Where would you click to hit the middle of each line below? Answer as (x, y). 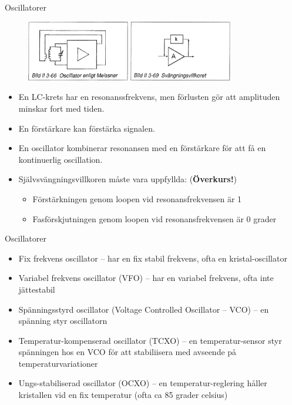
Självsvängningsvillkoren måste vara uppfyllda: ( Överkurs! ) (128, 179)
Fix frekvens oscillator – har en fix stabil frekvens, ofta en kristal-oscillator (153, 258)
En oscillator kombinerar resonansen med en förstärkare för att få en (142, 148)
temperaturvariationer (58, 363)
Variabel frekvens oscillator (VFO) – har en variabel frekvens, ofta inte (146, 278)
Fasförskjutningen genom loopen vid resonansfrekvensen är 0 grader (155, 218)
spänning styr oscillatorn (63, 321)
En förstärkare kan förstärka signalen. (87, 128)
